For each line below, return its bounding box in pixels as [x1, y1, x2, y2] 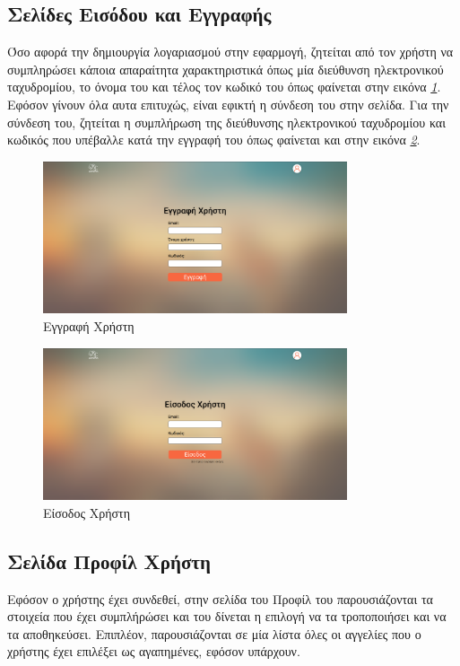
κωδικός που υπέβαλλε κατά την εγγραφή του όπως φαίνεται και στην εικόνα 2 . [7, 130, 421, 149]
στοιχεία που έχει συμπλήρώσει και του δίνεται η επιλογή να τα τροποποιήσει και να [7, 607, 447, 626]
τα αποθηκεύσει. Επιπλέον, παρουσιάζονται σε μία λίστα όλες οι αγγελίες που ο [7, 624, 421, 643]
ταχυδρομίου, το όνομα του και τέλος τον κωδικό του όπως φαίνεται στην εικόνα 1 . [7, 77, 441, 96]
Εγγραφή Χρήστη [43, 316, 135, 335]
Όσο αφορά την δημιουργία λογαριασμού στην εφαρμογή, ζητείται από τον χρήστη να [7, 42, 454, 61]
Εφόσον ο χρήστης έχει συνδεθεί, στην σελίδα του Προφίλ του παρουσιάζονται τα [7, 589, 433, 608]
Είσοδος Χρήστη [43, 503, 130, 521]
